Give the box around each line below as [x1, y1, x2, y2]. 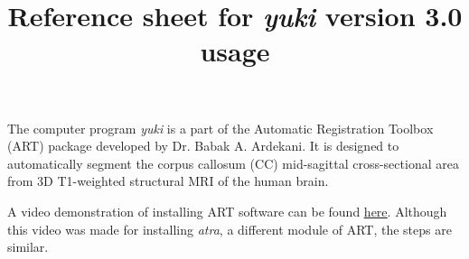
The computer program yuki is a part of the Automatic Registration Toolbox [7, 118, 434, 137]
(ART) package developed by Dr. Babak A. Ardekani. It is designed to [7, 136, 399, 155]
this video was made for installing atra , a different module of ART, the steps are [7, 219, 452, 238]
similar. [7, 237, 49, 256]
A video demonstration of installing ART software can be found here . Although [7, 201, 447, 220]
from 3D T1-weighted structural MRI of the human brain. [7, 171, 329, 190]
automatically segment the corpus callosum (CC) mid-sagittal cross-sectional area [7, 153, 459, 172]
